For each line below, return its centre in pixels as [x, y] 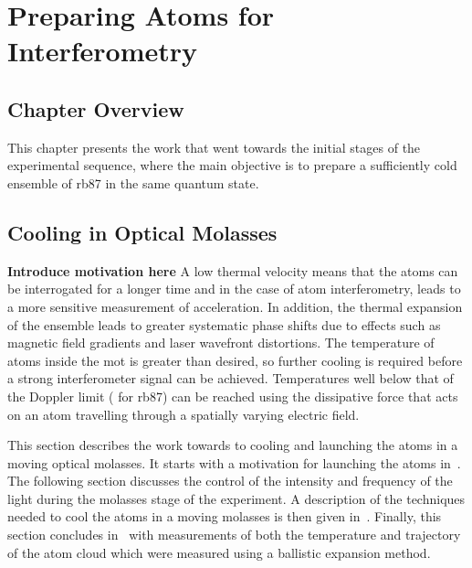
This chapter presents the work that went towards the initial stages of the [214, 147]
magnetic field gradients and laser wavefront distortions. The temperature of [221, 343]
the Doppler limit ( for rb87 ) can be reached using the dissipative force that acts [233, 396]
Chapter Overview [96, 108]
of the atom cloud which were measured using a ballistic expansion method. [219, 552]
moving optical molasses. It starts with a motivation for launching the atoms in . [234, 462]
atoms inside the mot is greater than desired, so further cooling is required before [235, 360]
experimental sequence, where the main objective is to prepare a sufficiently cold [232, 165]
